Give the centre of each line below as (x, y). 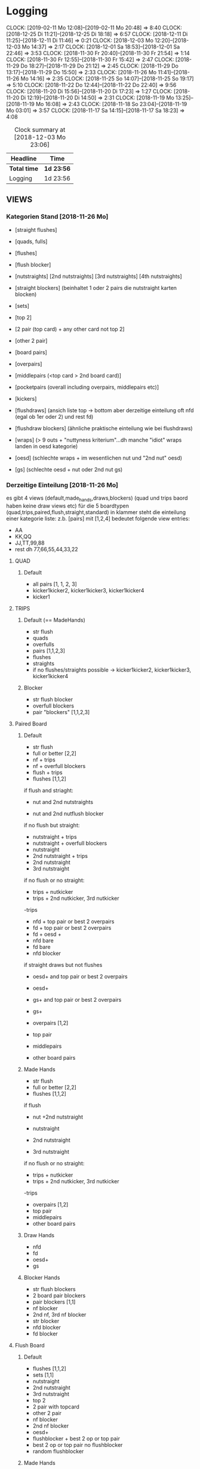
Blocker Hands (42, 1277)
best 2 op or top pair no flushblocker (78, 1444)
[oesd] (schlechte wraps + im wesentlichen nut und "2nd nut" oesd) (99, 458)
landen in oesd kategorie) (46, 446)
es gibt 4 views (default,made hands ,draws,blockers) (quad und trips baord (97, 498)
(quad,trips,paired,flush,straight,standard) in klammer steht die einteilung (96, 512)
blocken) (26, 294)
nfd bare (43, 940)
